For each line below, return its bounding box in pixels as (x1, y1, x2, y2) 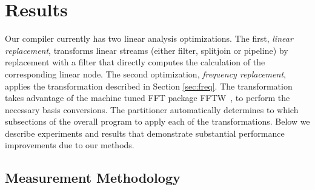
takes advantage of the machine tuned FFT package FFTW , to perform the (5, 91, 290, 104)
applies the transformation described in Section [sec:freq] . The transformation (5, 79, 293, 92)
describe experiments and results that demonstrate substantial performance (5, 126, 285, 139)
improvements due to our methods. (5, 139, 134, 151)
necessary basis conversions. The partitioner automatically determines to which (5, 103, 299, 116)
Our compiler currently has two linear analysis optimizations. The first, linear (5, 32, 293, 45)
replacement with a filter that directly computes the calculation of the (5, 56, 265, 68)
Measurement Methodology (5, 168, 181, 187)
